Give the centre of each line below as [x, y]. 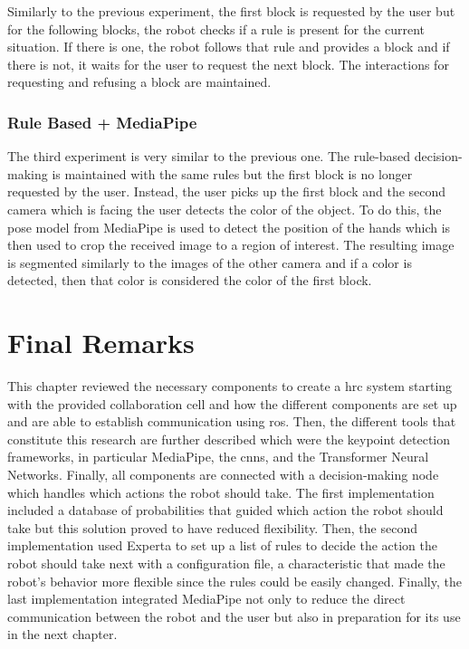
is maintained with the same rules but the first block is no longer [232, 173]
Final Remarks [101, 343]
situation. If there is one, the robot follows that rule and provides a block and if [229, 47]
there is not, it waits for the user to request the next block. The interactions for [228, 64]
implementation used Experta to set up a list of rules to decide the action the [223, 545]
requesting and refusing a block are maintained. [139, 82]
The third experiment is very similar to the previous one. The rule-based [209, 156]
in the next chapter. [62, 634]
